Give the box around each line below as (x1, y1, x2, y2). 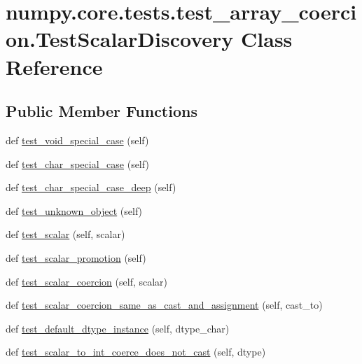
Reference (6, 52, 103, 80)
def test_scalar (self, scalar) (6, 227, 125, 241)
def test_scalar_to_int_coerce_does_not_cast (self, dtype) (6, 344, 266, 359)
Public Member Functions (6, 100, 197, 122)
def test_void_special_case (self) (6, 132, 149, 147)
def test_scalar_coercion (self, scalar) (6, 274, 168, 288)
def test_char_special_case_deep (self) (6, 180, 176, 195)
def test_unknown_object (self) (6, 203, 143, 218)
